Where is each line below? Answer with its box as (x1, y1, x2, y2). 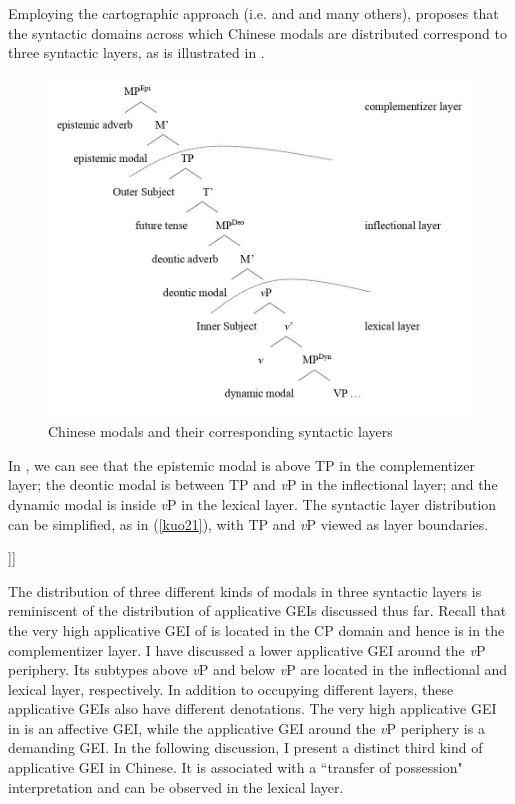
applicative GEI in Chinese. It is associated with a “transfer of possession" (8, 757, 463, 778)
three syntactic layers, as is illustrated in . (8, 42, 265, 63)
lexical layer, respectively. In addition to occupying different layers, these (8, 678, 454, 699)
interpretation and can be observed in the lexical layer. (8, 776, 344, 797)
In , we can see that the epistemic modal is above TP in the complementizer (8, 454, 476, 475)
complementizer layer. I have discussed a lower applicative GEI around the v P (8, 639, 486, 660)
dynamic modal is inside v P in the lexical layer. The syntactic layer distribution (8, 493, 497, 514)
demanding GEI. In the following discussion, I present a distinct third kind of (8, 737, 483, 758)
